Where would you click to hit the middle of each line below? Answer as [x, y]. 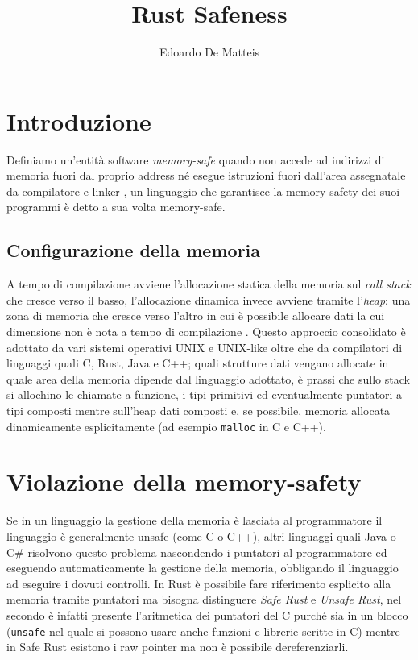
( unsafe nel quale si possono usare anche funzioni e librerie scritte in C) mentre [203, 631]
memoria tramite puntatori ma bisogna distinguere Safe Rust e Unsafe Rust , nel [204, 599]
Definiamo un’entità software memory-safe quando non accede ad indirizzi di [196, 159]
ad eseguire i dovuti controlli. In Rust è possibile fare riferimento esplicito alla [199, 583]
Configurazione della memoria [134, 250]
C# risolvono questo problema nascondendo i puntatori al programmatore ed [197, 552]
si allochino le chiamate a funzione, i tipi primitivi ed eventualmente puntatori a [204, 394]
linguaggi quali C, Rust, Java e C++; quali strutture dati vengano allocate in [198, 363]
